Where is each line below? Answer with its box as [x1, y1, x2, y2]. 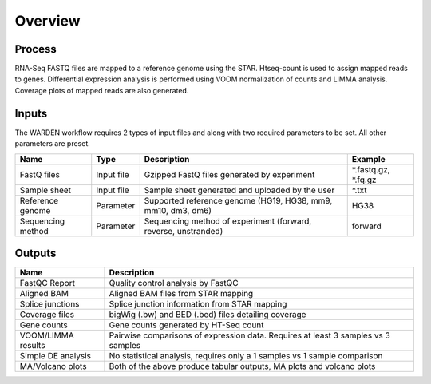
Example [351, 153, 386, 164]
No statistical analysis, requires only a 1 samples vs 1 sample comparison [109, 350, 383, 362]
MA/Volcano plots [19, 361, 87, 372]
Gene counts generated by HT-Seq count [109, 319, 264, 331]
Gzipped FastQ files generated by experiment [144, 168, 315, 180]
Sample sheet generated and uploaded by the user [144, 184, 335, 196]
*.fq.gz [351, 174, 377, 185]
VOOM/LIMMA [19, 330, 75, 341]
